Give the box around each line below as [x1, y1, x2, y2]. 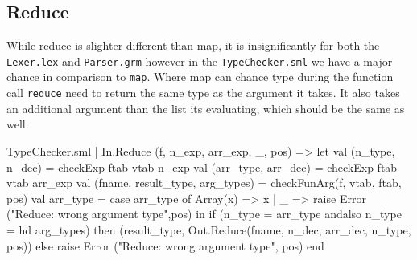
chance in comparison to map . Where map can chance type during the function [6, 68, 394, 85]
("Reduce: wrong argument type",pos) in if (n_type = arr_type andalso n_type [6, 205, 402, 222]
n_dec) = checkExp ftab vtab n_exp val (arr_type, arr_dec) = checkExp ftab [6, 158, 398, 175]
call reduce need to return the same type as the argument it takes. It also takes [6, 84, 400, 101]
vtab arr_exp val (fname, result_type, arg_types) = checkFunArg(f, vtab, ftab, [6, 174, 402, 191]
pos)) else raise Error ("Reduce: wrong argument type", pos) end [6, 237, 324, 254]
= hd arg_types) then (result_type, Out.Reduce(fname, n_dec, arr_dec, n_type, [6, 221, 411, 238]
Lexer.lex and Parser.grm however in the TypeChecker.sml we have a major [6, 52, 393, 69]
